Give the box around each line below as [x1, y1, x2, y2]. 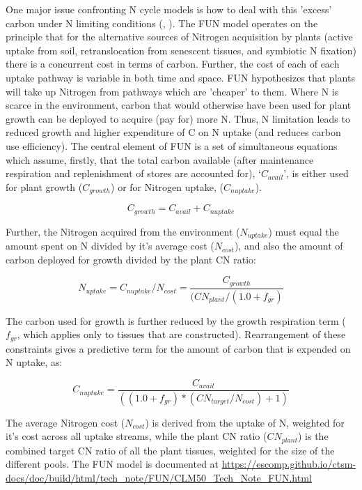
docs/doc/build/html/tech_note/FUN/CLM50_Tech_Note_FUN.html [6, 470, 312, 484]
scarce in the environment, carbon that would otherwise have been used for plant [6, 98, 352, 112]
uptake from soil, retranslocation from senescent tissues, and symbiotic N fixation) [6, 43, 356, 57]
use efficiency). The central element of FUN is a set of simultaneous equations [6, 138, 338, 153]
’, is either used [283, 166, 349, 181]
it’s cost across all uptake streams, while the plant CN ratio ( [6, 429, 267, 443]
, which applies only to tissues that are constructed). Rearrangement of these [17, 327, 346, 342]
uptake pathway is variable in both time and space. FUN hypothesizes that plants [6, 70, 355, 84]
